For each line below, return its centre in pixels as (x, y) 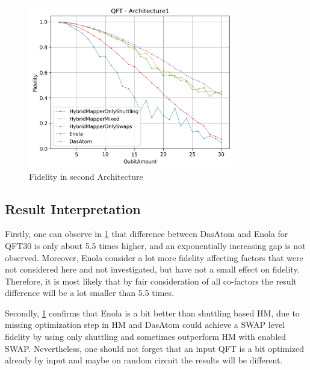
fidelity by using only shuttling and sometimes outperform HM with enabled (146, 337)
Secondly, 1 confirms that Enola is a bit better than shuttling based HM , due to (152, 313)
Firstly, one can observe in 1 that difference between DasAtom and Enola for (147, 234)
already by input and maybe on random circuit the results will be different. (144, 360)
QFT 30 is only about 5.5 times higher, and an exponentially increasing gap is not (155, 245)
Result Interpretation (73, 208)
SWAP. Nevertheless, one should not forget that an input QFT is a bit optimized (155, 348)
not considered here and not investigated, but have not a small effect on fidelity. (152, 269)
